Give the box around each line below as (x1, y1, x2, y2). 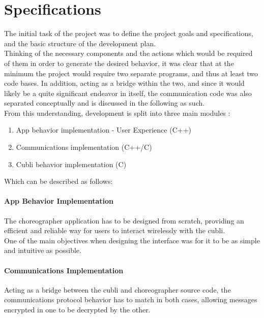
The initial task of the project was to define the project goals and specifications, (4, 28, 253, 39)
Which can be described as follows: (4, 176, 113, 186)
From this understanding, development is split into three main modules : (4, 107, 230, 118)
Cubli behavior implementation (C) (16, 158, 127, 169)
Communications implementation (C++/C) (16, 142, 152, 152)
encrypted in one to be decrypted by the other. (4, 304, 151, 314)
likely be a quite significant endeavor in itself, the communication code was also (4, 87, 252, 98)
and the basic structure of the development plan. (4, 38, 156, 48)
